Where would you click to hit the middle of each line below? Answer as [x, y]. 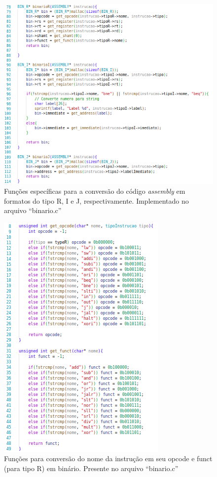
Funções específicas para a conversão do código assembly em [95, 191]
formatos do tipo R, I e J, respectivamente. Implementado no [96, 200]
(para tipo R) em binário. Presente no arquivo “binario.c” [91, 468]
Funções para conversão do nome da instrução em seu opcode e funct [108, 458]
